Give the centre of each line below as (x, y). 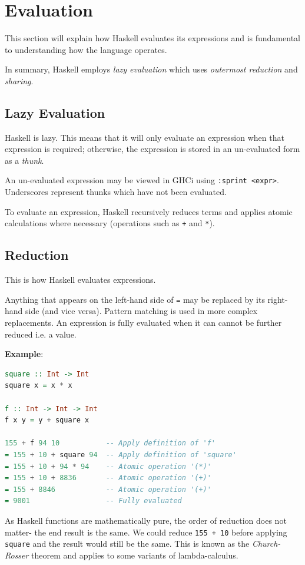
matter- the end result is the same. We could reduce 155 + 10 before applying (146, 532)
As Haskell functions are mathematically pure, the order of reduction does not (146, 520)
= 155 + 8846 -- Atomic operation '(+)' (108, 489)
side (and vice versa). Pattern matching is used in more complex (142, 311)
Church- (266, 543)
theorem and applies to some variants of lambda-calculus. (135, 555)
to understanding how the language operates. (86, 49)
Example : (24, 354)
